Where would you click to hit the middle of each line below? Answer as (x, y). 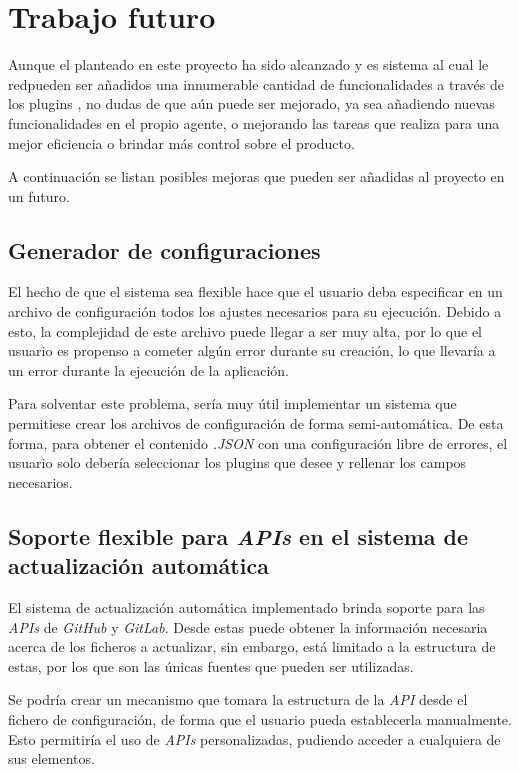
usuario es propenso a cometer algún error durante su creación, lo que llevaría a (252, 350)
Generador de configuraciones (164, 249)
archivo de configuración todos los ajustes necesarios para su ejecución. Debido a (255, 311)
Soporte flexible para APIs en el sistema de (238, 535)
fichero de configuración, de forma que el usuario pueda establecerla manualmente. (260, 718)
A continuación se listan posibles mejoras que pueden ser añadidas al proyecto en (256, 176)
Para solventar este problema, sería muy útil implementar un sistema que (232, 403)
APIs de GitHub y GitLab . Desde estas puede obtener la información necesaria (248, 626)
